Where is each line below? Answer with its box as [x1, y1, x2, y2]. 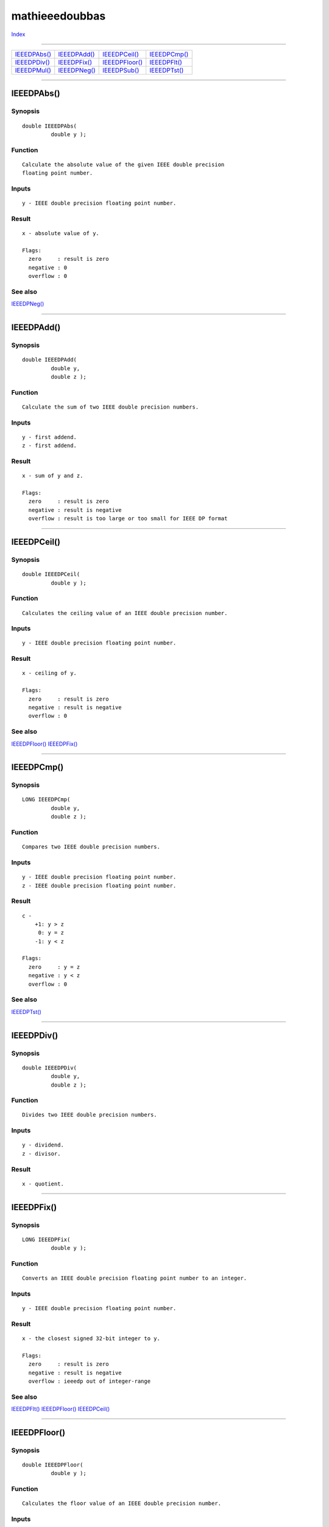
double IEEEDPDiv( [22, 1064, 77, 1071]
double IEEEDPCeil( [22, 571, 80, 578]
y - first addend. [22, 434, 77, 440]
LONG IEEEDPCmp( [22, 796, 71, 803]
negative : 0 [28, 264, 68, 271]
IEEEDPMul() [15, 66, 52, 75]
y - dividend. [22, 1142, 64, 1148]
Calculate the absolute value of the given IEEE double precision [22, 161, 225, 168]
